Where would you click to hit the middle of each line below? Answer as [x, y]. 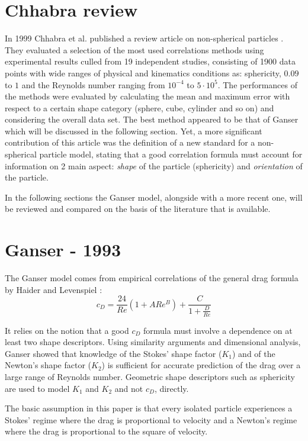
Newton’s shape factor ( [48, 365]
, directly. [171, 388]
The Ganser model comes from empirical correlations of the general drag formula [152, 278]
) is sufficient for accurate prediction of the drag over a [201, 365]
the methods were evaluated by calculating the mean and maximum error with [147, 96]
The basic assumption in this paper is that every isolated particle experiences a [149, 408]
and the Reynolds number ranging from [93, 84]
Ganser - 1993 [63, 250]
